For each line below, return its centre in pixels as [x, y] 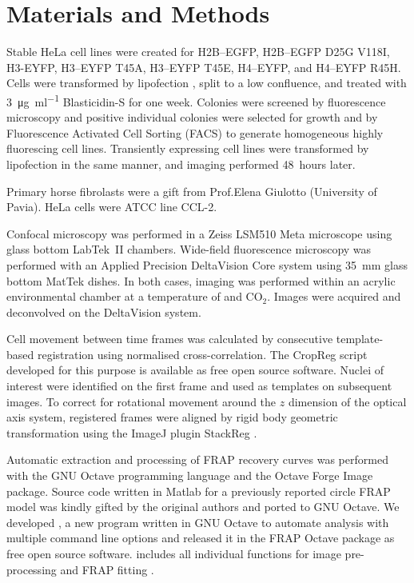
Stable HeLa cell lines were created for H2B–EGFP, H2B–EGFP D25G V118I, [198, 52]
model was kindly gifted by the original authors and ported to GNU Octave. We [203, 507]
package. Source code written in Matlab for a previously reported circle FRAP [199, 491]
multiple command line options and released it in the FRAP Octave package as [201, 538]
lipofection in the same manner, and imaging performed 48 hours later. [181, 164]
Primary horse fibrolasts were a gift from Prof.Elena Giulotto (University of [192, 191]
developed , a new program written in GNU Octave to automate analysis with [198, 522]
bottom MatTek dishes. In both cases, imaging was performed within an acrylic [201, 280]
